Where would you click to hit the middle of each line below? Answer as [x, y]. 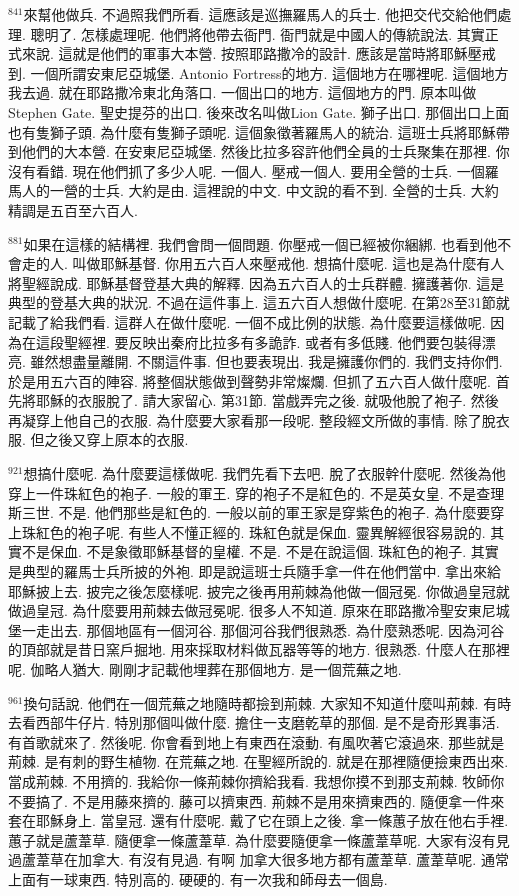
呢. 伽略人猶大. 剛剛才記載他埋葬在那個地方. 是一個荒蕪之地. [205, 669]
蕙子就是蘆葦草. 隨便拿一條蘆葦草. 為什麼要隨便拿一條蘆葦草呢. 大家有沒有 [252, 839]
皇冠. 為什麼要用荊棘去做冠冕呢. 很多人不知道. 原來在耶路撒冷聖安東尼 [265, 610]
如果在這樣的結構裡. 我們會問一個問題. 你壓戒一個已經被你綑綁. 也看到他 [260, 243]
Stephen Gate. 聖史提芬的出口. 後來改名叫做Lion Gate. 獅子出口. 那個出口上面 [259, 111]
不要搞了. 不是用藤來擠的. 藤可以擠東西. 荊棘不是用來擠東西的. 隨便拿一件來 [256, 800]
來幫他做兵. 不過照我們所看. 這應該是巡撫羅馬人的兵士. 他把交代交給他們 [260, 14]
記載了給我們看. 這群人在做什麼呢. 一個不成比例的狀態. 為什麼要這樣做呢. [247, 321]
